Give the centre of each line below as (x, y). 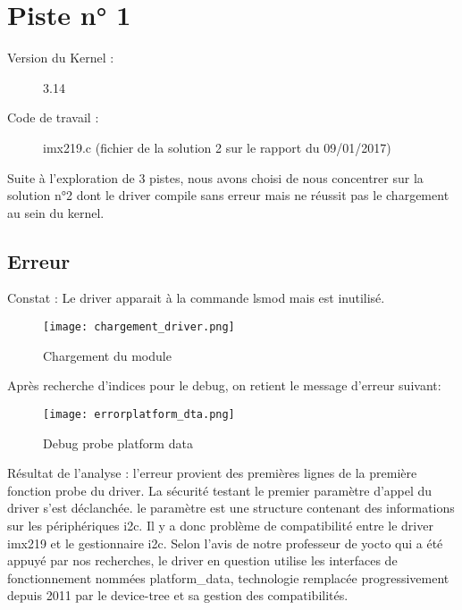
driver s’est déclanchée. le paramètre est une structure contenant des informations (231, 508)
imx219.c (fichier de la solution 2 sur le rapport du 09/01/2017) (217, 147)
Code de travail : (53, 117)
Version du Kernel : (61, 58)
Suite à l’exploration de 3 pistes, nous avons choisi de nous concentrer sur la (215, 177)
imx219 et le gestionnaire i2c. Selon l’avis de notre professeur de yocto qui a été (225, 543)
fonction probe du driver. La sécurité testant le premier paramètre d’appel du (220, 490)
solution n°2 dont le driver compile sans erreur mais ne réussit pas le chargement (228, 195)
